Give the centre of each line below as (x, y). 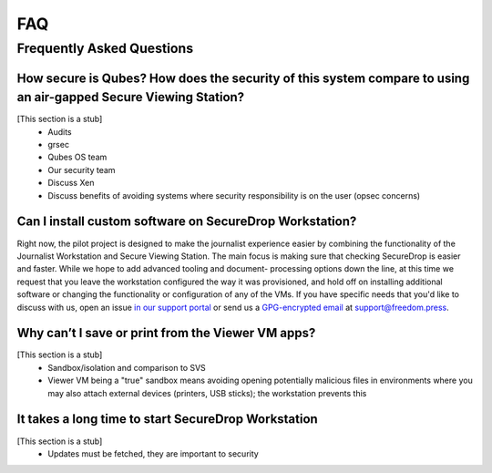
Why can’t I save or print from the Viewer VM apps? (166, 333)
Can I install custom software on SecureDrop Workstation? (187, 222)
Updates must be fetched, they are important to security (153, 453)
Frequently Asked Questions (105, 48)
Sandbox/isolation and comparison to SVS (127, 367)
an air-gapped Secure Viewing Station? (131, 97)
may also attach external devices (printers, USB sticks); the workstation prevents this (207, 393)
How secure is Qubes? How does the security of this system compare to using (243, 78)
